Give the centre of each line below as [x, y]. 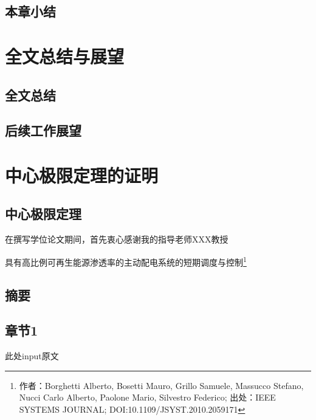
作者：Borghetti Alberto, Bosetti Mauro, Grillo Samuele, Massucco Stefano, [161, 385]
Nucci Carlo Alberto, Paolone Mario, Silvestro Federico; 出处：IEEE [147, 397]
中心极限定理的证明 [82, 175]
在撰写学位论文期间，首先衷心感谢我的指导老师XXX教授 [117, 239]
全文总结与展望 [65, 56]
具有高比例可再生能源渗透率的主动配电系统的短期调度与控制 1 [126, 261]
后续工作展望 [43, 130]
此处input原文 [32, 356]
